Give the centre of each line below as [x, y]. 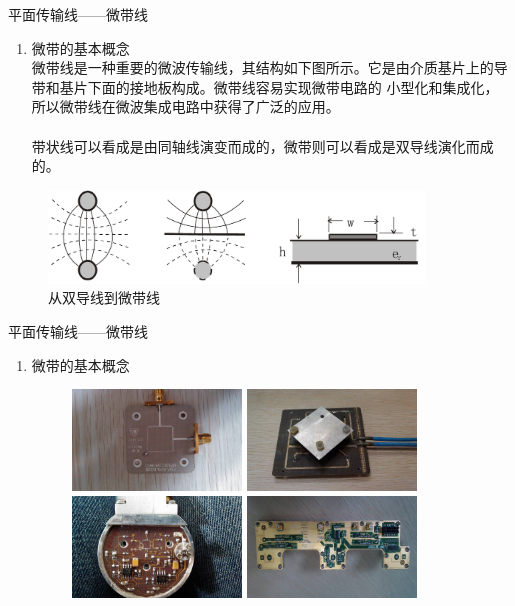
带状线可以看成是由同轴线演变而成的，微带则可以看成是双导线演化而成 [262, 145]
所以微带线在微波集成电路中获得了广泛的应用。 [185, 106]
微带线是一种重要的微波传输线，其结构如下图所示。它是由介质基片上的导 [269, 67]
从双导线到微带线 [104, 297]
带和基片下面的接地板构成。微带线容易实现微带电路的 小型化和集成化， [265, 86]
